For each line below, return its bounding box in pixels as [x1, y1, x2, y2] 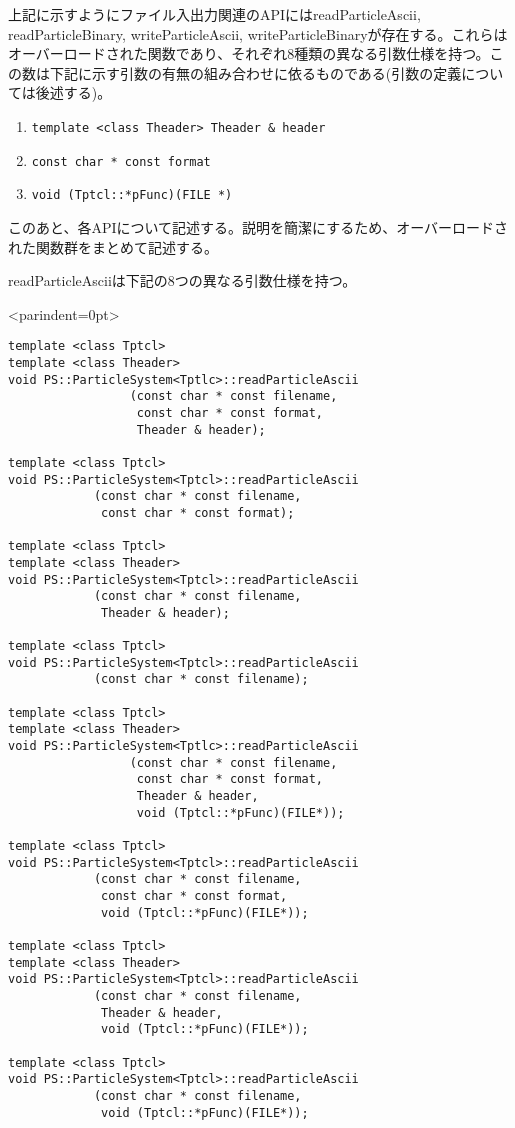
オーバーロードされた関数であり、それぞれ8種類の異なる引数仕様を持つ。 [8, 43, 490, 64]
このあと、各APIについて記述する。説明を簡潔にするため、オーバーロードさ [8, 216, 509, 237]
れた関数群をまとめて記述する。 [8, 236, 218, 257]
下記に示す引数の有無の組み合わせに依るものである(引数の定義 [49, 62, 462, 83]
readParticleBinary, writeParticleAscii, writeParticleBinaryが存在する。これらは [8, 23, 508, 44]
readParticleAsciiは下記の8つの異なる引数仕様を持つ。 [8, 270, 357, 291]
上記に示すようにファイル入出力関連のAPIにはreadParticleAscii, [8, 4, 421, 24]
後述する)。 [35, 82, 112, 103]
